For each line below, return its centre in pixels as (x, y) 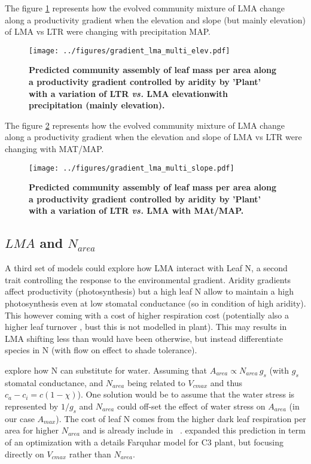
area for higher (32, 430)
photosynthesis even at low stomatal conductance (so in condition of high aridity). (155, 303)
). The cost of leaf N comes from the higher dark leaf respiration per (181, 418)
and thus (226, 382)
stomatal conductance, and (54, 382)
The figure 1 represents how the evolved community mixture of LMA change (145, 8)
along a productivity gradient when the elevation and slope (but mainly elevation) (155, 19)
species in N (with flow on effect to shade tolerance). (101, 350)
